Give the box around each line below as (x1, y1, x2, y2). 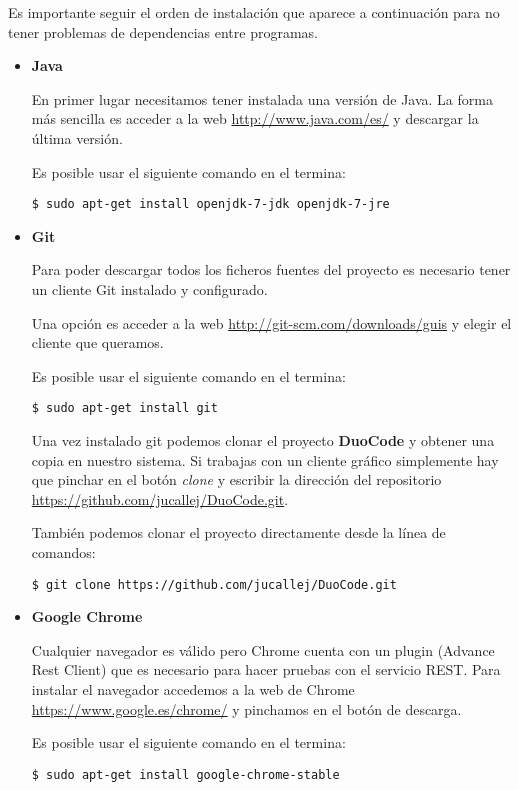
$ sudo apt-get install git (31, 401, 218, 416)
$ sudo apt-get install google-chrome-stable (31, 767, 340, 782)
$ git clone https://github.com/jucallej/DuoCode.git (31, 577, 397, 592)
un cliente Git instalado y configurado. (31, 279, 268, 299)
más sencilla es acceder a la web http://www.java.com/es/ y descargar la (31, 108, 479, 129)
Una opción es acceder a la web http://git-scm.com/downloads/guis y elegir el (31, 312, 512, 333)
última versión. (31, 127, 123, 148)
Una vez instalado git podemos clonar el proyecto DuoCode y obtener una (31, 430, 495, 451)
